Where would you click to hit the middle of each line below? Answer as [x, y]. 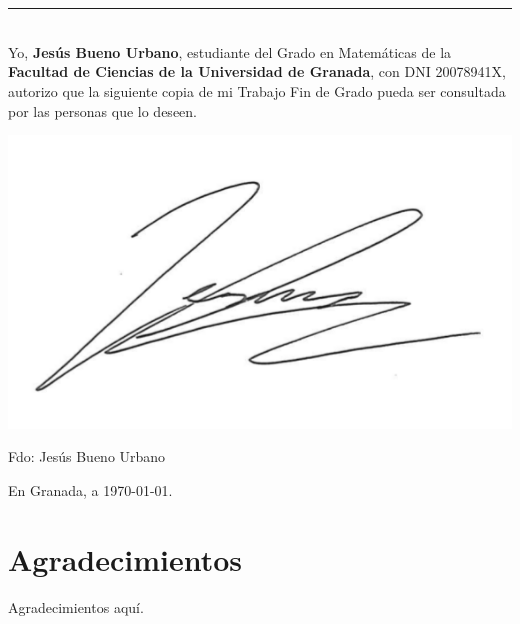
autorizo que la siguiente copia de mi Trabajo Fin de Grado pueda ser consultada [257, 90]
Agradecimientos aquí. [76, 606]
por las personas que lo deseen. [102, 110]
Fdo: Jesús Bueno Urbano [87, 456]
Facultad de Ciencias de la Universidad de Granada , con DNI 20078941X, [257, 71]
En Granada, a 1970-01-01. [90, 489]
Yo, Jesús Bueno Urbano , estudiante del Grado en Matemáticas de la [230, 51]
